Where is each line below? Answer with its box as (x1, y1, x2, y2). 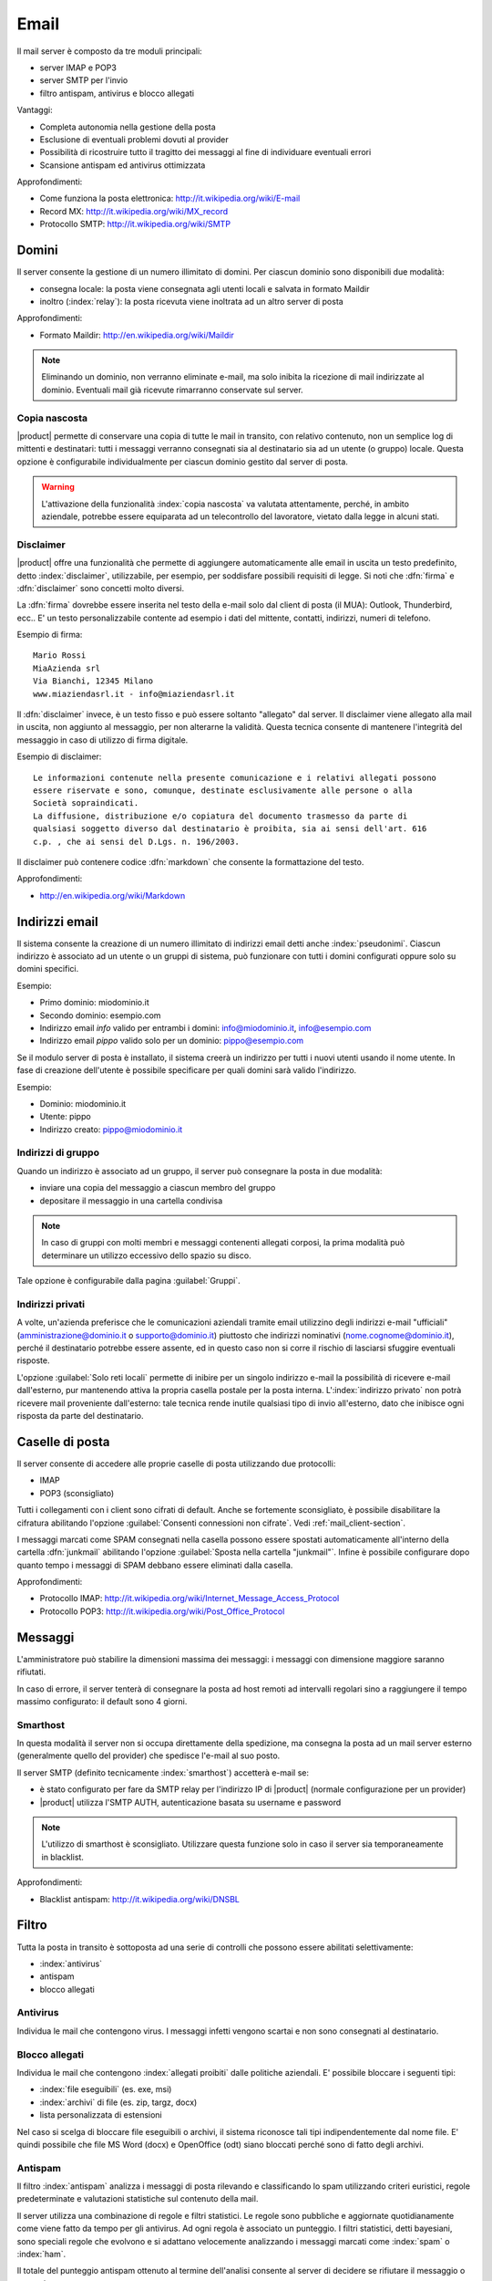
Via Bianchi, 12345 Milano (33, 676, 154, 686)
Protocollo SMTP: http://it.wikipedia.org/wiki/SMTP (39, 219, 231, 230)
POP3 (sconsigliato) (39, 1487, 115, 1498)
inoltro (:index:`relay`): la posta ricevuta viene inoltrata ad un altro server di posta (39, 296, 343, 307)
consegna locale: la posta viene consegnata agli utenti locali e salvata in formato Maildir (39, 283, 370, 294)
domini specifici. (16, 963, 79, 974)
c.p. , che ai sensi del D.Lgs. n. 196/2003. (33, 836, 241, 847)
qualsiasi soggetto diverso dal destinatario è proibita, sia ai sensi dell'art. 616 (33, 824, 427, 834)
